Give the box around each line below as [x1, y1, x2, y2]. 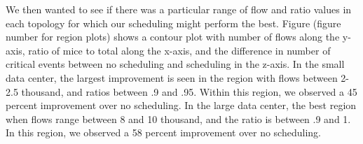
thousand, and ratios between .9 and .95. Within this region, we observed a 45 [21, 84, 357, 99]
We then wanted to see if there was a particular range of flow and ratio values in [6, 2, 352, 16]
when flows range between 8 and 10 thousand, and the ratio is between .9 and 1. [6, 111, 351, 126]
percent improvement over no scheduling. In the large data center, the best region [6, 98, 357, 113]
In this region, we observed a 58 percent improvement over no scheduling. [6, 125, 321, 140]
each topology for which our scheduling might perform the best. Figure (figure [6, 15, 341, 30]
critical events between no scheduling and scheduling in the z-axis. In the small [6, 57, 345, 71]
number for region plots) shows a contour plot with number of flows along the [6, 29, 340, 44]
